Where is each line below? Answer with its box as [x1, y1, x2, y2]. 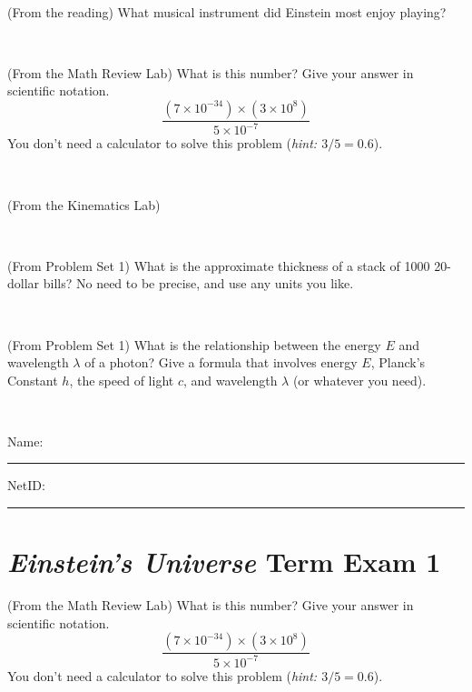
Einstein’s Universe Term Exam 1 [7, 543, 441, 581]
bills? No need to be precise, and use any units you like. [43, 274, 354, 293]
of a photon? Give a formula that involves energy [84, 353, 358, 372]
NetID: [7, 476, 45, 495]
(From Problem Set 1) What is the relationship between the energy [7, 335, 381, 354]
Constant [7, 370, 58, 389]
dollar [7, 274, 40, 293]
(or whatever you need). [292, 370, 427, 389]
